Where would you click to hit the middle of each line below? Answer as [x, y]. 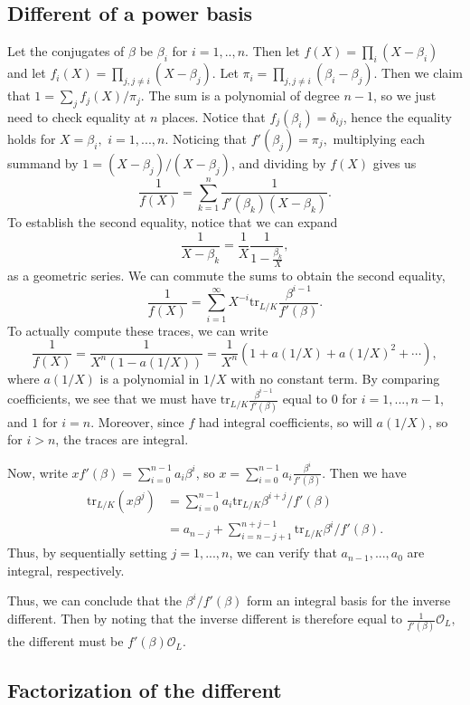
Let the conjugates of [66, 51]
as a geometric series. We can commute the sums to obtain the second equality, [226, 275]
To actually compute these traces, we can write [138, 330]
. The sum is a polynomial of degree [240, 95]
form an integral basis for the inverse [349, 600]
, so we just [404, 95]
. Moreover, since [137, 421]
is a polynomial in [150, 378]
